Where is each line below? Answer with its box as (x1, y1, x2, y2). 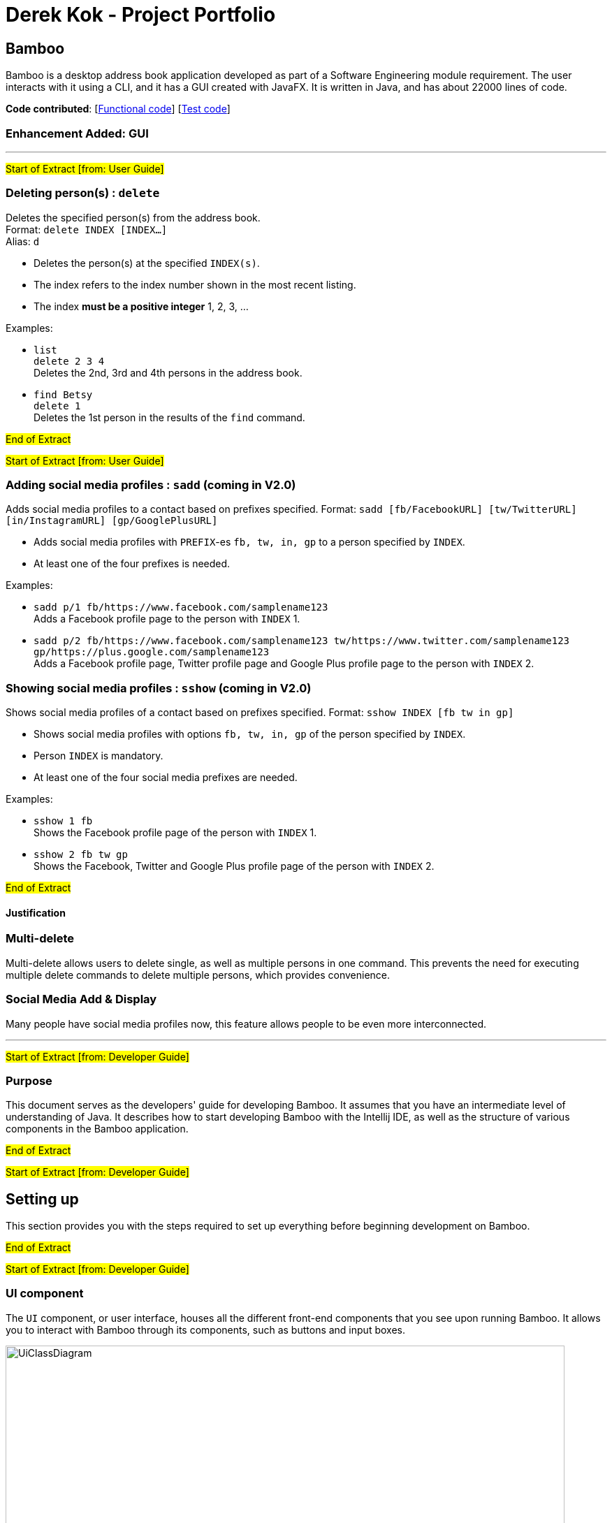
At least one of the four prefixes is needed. (34, 558, 231, 570)
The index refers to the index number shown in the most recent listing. (34, 278, 356, 291)
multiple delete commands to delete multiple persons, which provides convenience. (6, 968, 391, 981)
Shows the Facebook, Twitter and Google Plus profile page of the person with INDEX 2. (34, 860, 435, 873)
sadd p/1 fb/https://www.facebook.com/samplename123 (34, 602, 328, 613)
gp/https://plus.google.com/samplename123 (34, 646, 270, 658)
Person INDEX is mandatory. (34, 750, 163, 762)
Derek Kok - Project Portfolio (6, 3, 276, 27)
